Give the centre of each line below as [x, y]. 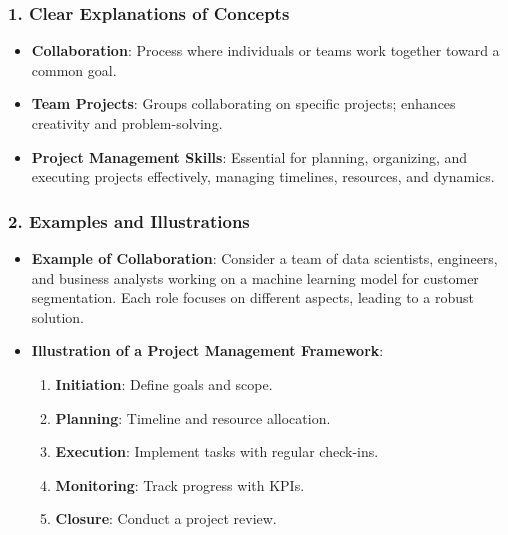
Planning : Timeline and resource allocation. [193, 417]
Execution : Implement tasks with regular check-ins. [217, 451]
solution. [58, 316]
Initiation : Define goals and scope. [164, 383]
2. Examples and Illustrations [129, 220]
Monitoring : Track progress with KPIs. [180, 484]
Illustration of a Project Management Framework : [207, 350]
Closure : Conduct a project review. [166, 518]
